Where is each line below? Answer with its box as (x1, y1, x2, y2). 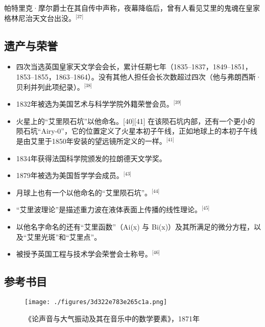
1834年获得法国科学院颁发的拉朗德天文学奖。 (16, 153, 166, 163)
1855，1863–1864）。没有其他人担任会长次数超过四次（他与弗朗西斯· (34, 71, 261, 82)
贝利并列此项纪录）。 (16, 81, 84, 92)
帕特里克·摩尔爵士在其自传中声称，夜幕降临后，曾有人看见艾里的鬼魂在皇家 (4, 3, 260, 13)
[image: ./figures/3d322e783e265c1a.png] (25, 298, 167, 306)
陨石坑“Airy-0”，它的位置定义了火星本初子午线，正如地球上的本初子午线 (16, 125, 257, 136)
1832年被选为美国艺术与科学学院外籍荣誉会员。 (16, 98, 174, 109)
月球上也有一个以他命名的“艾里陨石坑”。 (16, 187, 152, 197)
